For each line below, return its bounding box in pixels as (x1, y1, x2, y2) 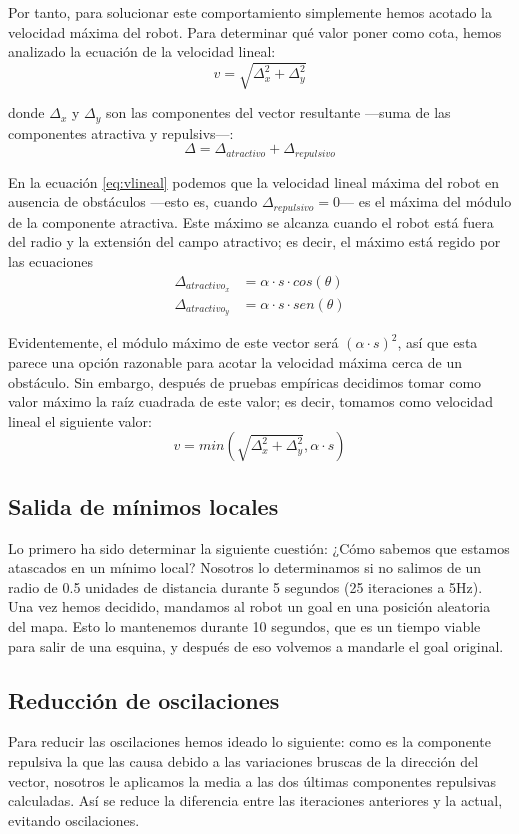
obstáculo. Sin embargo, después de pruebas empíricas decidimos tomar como (8, 371, 482, 392)
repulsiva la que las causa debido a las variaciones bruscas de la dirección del (8, 750, 479, 771)
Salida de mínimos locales (8, 490, 279, 521)
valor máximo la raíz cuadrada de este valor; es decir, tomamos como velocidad (8, 391, 493, 412)
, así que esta (397, 332, 478, 353)
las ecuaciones (8, 251, 93, 272)
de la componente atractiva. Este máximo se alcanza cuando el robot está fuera (8, 211, 494, 232)
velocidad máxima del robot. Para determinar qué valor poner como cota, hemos (8, 21, 502, 42)
